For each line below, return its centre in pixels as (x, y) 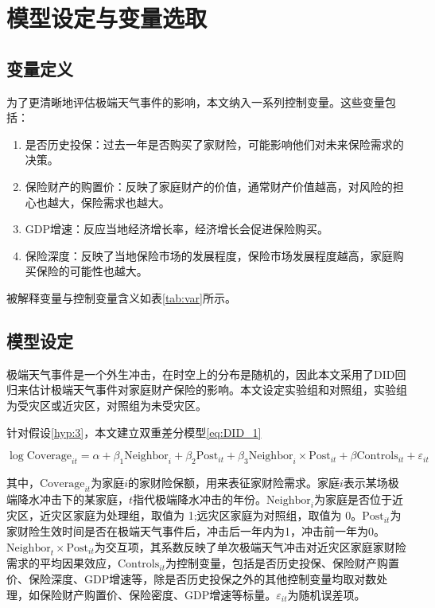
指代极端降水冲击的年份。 (200, 499)
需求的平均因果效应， (62, 563)
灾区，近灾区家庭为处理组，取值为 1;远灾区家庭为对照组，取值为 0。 (184, 515)
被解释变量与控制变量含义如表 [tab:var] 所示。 (122, 297)
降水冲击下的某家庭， (73, 499)
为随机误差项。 (326, 594)
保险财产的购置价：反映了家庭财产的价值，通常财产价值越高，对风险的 (209, 186)
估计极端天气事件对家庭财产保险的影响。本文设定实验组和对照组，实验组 (217, 390)
